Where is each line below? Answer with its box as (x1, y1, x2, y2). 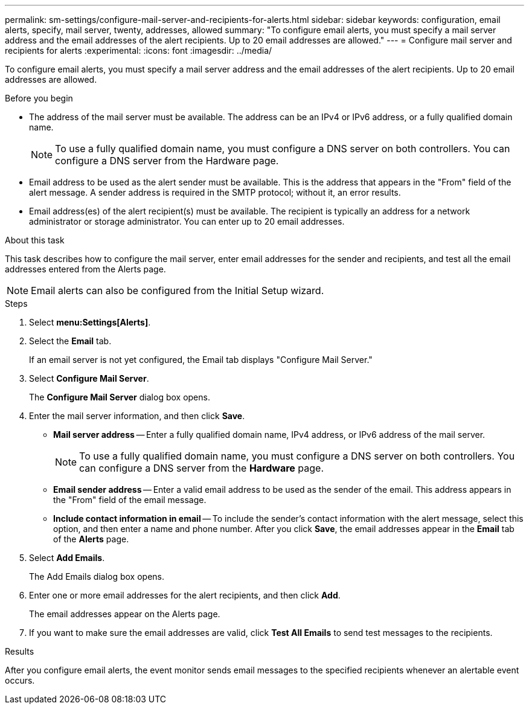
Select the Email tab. (29, 336, 112, 346)
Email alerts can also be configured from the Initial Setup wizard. (31, 284, 324, 297)
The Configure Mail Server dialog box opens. (29, 392, 210, 402)
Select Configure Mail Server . (29, 373, 149, 383)
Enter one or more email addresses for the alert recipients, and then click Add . (29, 590, 341, 600)
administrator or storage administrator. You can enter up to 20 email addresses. (29, 216, 345, 226)
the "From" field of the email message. (53, 495, 207, 505)
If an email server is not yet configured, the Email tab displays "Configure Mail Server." (29, 354, 373, 365)
